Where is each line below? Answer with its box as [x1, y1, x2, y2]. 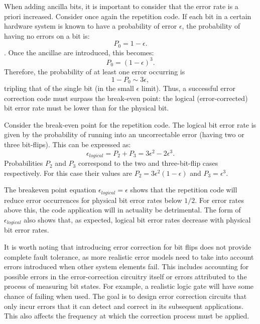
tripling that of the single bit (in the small [4, 82, 134, 93]
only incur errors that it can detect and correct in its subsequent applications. [4, 300, 244, 311]
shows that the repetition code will [130, 184, 237, 195]
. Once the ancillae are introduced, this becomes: [4, 47, 154, 57]
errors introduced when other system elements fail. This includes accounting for [4, 261, 249, 272]
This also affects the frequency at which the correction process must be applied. [4, 310, 249, 321]
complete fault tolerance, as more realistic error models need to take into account [4, 251, 254, 262]
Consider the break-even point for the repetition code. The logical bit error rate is [4, 119, 256, 130]
